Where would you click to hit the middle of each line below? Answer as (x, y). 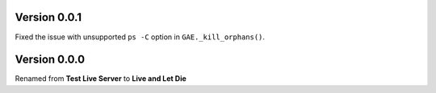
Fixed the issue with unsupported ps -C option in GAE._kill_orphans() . (140, 37)
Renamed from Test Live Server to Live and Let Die (101, 79)
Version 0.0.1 (48, 17)
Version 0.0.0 (50, 60)
